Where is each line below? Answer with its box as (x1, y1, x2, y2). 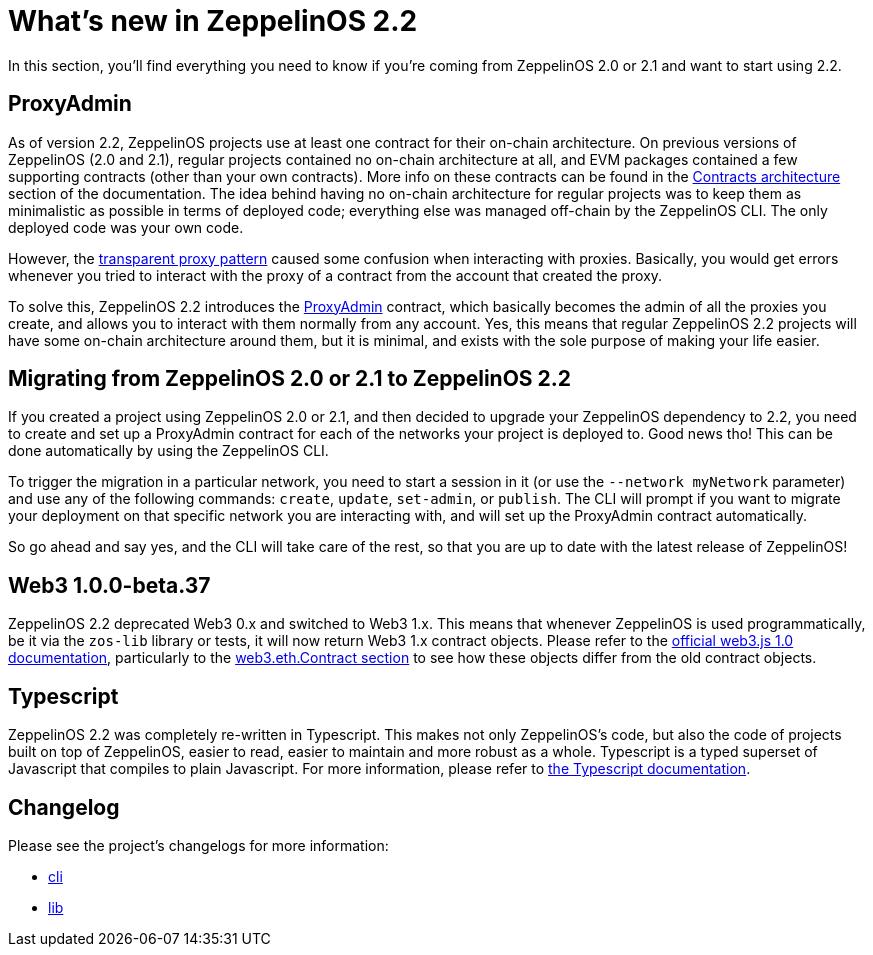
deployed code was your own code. (8, 218, 244, 236)
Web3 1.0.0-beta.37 (8, 572, 211, 598)
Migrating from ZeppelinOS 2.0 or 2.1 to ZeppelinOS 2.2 (8, 366, 572, 392)
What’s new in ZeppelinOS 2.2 (8, 4, 418, 38)
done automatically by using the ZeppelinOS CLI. (8, 442, 329, 460)
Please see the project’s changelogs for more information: (8, 836, 389, 854)
